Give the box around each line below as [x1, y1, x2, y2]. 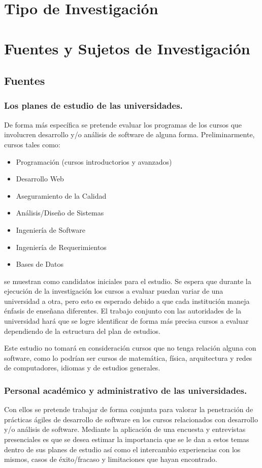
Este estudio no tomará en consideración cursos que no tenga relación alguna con [4, 342, 256, 353]
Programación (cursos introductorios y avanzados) [16, 156, 172, 167]
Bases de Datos [16, 259, 63, 269]
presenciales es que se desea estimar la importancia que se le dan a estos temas [4, 434, 249, 445]
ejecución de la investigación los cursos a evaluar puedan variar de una [4, 286, 223, 296]
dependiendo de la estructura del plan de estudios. [4, 325, 160, 336]
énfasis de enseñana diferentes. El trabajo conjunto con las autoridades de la [4, 305, 242, 316]
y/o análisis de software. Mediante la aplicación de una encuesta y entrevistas [4, 424, 246, 434]
